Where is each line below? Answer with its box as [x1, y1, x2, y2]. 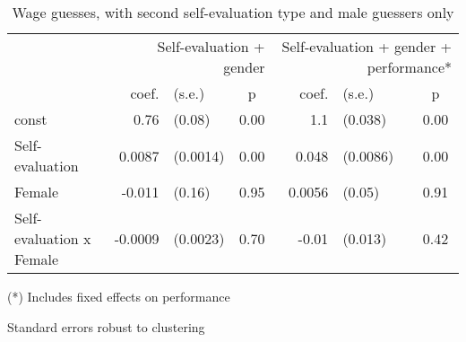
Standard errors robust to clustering [7, 317, 205, 336]
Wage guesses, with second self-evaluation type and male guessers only [12, 2, 454, 22]
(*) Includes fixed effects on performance [7, 287, 230, 305]
